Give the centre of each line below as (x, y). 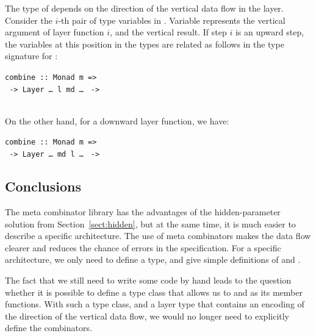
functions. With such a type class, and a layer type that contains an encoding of (155, 304)
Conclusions (43, 186)
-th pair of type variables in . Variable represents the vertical (172, 20)
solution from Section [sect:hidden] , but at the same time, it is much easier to (150, 223)
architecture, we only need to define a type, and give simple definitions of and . (153, 259)
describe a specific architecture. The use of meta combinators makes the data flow (158, 236)
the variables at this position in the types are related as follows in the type (145, 44)
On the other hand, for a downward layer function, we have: (117, 120)
